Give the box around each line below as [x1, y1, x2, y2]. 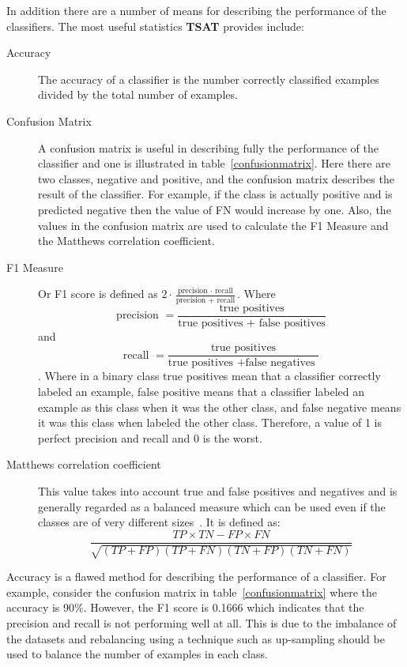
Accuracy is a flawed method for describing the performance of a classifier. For [6, 568, 386, 585]
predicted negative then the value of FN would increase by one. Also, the [38, 201, 391, 217]
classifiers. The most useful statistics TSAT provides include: [6, 17, 304, 34]
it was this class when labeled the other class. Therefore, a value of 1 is [38, 414, 382, 431]
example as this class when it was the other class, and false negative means [38, 398, 401, 415]
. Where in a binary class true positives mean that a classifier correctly [38, 367, 381, 384]
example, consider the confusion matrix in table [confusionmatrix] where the [6, 583, 378, 600]
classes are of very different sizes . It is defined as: [38, 514, 281, 530]
